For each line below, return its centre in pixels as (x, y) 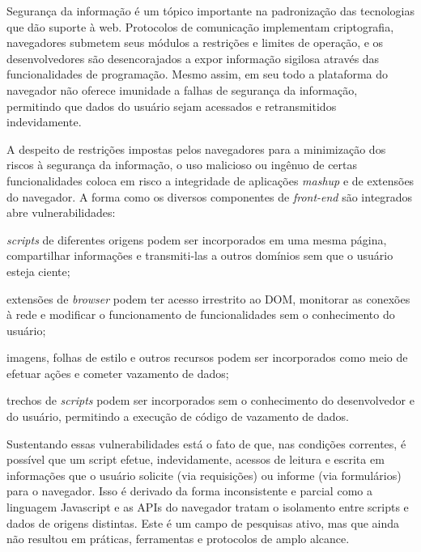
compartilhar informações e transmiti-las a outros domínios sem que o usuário (200, 255)
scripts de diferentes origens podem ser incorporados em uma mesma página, (197, 239)
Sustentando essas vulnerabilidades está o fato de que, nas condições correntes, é (206, 443)
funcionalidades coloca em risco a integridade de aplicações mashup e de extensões (210, 180)
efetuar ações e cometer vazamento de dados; (118, 373)
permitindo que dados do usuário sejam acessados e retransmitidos (172, 106)
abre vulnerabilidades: (61, 212)
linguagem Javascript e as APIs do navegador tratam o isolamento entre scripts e (208, 507)
